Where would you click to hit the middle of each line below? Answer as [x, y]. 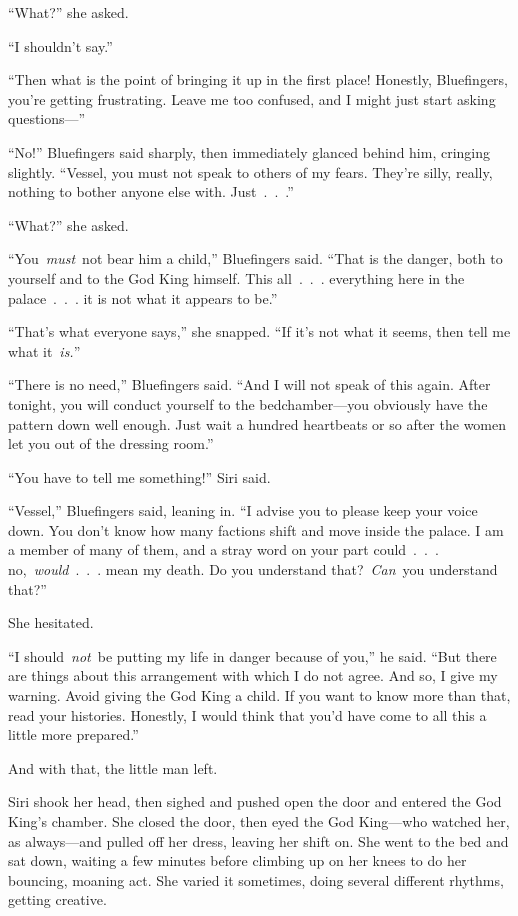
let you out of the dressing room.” [111, 443]
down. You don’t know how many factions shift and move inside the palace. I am [256, 529]
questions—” [47, 118]
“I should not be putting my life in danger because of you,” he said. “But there [252, 655]
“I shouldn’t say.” [60, 45]
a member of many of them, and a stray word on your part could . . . [223, 549]
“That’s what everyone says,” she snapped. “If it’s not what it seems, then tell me [259, 331]
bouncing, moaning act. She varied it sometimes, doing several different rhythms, [256, 879]
